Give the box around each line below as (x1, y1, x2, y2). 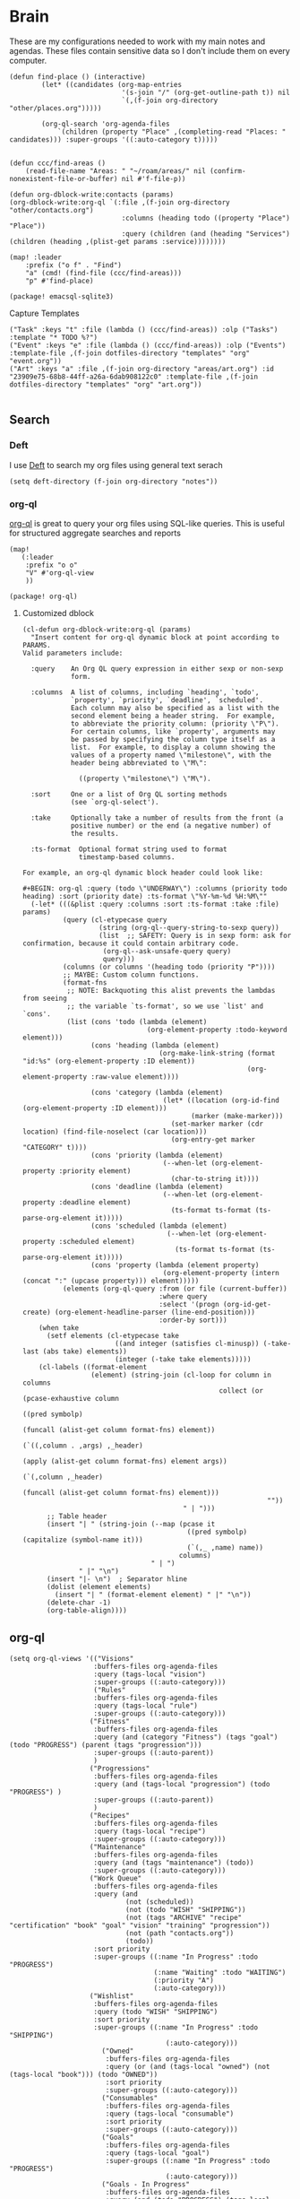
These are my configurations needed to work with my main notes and (9, 36, 266, 47)
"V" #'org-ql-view (25, 568, 94, 578)
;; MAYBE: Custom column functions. (62, 970, 200, 979)
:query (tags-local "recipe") (93, 1827, 206, 1836)
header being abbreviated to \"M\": (70, 758, 208, 768)
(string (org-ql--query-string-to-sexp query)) (98, 923, 279, 932)
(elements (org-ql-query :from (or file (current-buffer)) (62, 1284, 288, 1293)
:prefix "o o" (25, 561, 78, 569)
